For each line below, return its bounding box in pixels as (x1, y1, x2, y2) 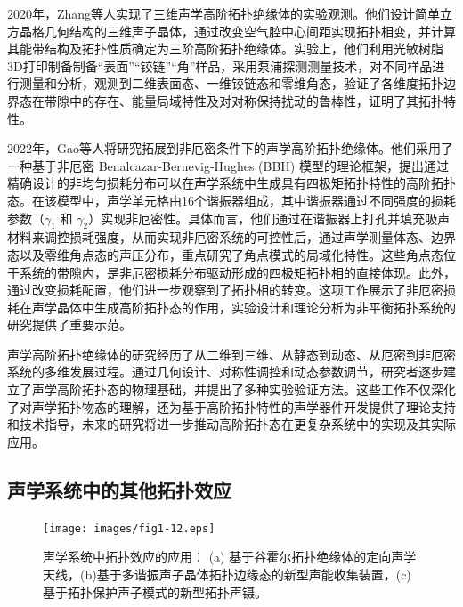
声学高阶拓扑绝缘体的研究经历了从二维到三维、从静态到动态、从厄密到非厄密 (7, 344, 456, 363)
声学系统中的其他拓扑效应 (7, 475, 231, 503)
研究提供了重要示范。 (7, 315, 132, 334)
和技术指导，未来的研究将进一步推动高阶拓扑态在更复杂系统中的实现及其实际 (7, 415, 456, 433)
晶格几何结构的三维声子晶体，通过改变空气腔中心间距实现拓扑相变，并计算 (19, 21, 456, 40)
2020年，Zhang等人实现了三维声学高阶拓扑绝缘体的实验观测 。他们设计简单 (7, 4, 441, 22)
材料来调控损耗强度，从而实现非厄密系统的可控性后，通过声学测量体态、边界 (7, 228, 456, 247)
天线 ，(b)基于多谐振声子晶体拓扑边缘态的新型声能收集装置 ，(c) (43, 564, 411, 583)
